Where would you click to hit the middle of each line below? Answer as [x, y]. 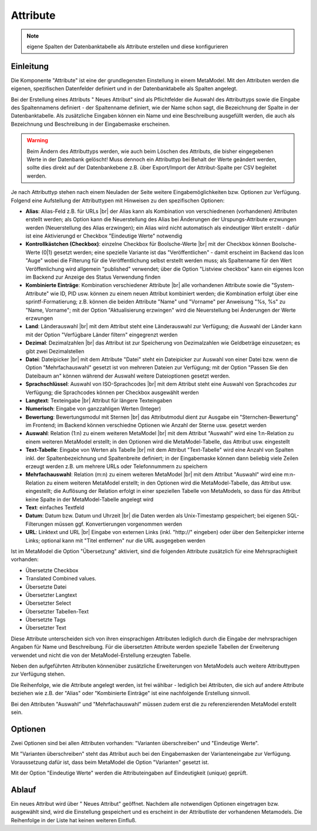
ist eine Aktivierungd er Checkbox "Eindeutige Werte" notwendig [104, 236]
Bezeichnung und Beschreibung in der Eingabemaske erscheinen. [90, 124]
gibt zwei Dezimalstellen [55, 351]
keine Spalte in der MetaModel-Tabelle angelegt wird [90, 499]
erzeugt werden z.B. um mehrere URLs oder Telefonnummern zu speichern [117, 466]
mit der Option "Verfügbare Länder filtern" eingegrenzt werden [102, 335]
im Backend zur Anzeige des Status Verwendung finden [93, 277]
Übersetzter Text [46, 628]
